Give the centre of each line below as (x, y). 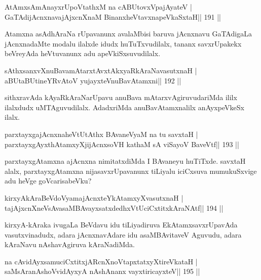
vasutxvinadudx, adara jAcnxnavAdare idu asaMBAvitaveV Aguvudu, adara (123, 234)
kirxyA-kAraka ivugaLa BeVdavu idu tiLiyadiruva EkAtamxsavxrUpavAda (121, 225)
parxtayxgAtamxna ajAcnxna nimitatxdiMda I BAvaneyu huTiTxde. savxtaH (125, 161)
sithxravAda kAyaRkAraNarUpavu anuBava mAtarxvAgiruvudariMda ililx (121, 97)
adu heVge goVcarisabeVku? (48, 181)
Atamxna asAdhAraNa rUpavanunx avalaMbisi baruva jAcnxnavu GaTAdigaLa (128, 34)
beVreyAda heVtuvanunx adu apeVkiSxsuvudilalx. (83, 53)
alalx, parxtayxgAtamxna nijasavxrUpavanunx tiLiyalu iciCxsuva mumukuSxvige (131, 171)
